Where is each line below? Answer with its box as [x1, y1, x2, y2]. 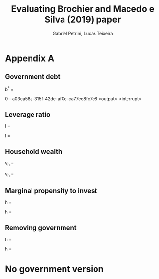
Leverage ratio [5, 110, 51, 119]
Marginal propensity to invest [5, 187, 97, 195]
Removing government [5, 223, 77, 232]
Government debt [5, 73, 61, 81]
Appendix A [5, 53, 55, 64]
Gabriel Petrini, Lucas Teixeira [52, 30, 113, 36]
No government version [5, 263, 104, 275]
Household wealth [5, 147, 63, 156]
